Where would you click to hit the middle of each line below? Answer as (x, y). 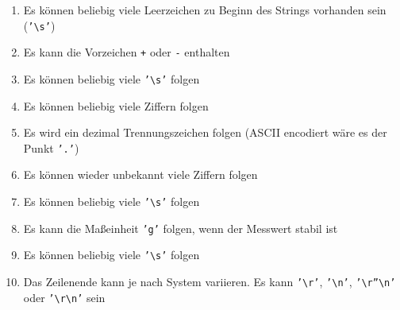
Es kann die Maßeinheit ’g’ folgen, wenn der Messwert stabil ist (181, 228)
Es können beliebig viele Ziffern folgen (116, 105)
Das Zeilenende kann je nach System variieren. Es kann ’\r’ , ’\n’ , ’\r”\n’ (210, 281)
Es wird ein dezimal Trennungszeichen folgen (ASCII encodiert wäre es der (205, 132)
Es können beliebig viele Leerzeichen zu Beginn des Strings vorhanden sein (205, 10)
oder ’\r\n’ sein (64, 297)
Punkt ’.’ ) (51, 147)
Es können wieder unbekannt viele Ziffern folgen (140, 174)
